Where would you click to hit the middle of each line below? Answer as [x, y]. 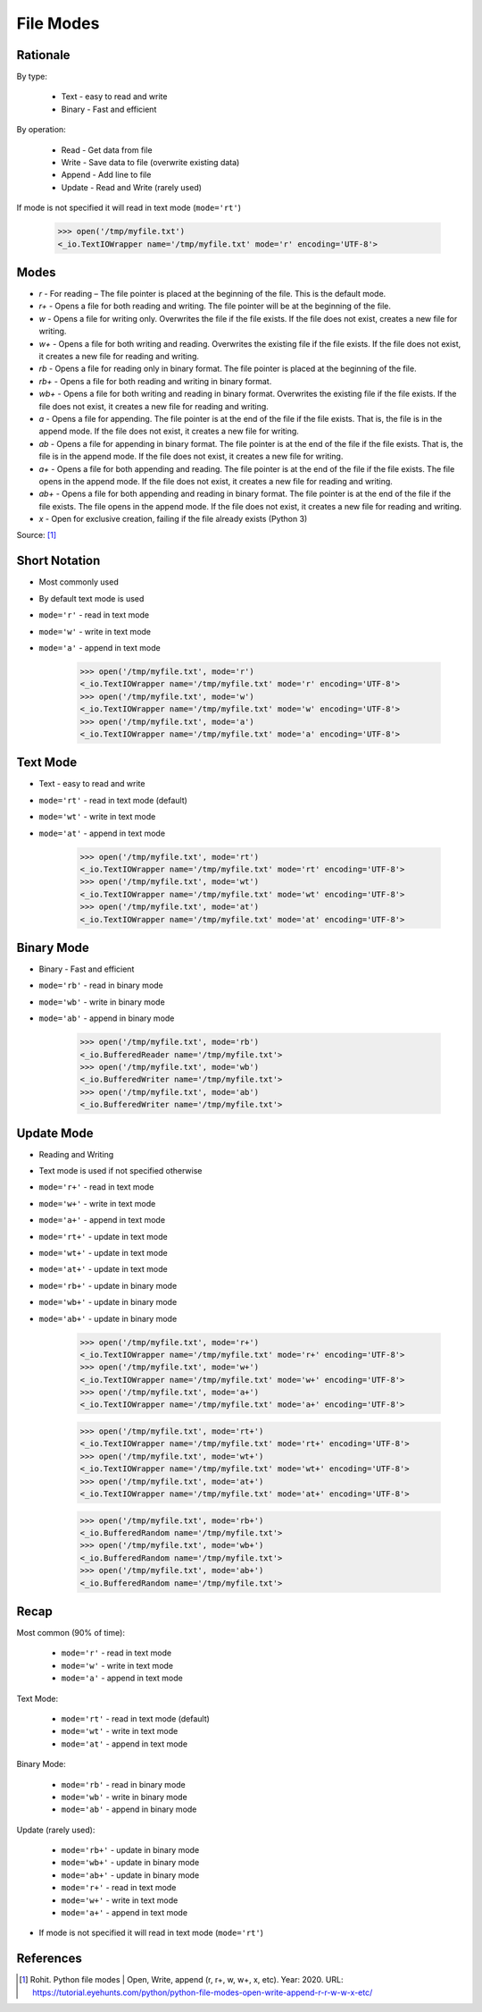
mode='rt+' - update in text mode [104, 1236]
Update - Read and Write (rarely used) [132, 187]
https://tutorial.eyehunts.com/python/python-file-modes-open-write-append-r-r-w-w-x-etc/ [203, 1992]
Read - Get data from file [107, 150]
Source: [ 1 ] [37, 535]
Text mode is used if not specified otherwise [120, 1170]
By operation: [41, 130]
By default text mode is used [91, 598]
